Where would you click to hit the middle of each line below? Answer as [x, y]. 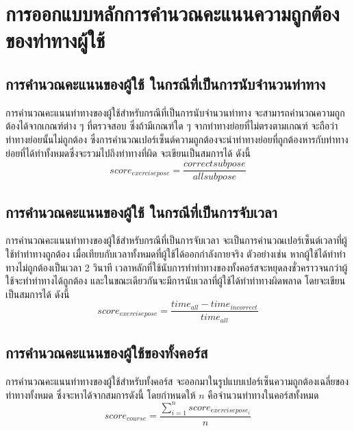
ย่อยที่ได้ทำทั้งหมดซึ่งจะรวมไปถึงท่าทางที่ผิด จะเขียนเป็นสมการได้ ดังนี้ [128, 152]
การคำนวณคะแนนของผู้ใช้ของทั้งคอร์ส [107, 353]
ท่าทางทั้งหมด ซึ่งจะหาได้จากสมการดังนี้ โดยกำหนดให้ [101, 394]
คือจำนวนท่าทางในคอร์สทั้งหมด [263, 394]
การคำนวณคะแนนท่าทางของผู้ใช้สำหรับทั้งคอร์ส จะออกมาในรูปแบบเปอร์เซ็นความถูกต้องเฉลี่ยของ [177, 381]
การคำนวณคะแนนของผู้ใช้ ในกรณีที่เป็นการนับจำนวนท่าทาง [165, 83]
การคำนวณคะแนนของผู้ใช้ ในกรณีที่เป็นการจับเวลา [141, 211]
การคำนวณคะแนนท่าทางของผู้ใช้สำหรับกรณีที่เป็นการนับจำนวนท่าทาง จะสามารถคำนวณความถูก [175, 112]
